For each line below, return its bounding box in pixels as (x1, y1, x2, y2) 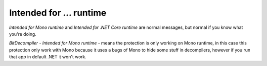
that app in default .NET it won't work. (9, 54, 87, 60)
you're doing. (9, 31, 37, 37)
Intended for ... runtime (9, 7, 106, 18)
